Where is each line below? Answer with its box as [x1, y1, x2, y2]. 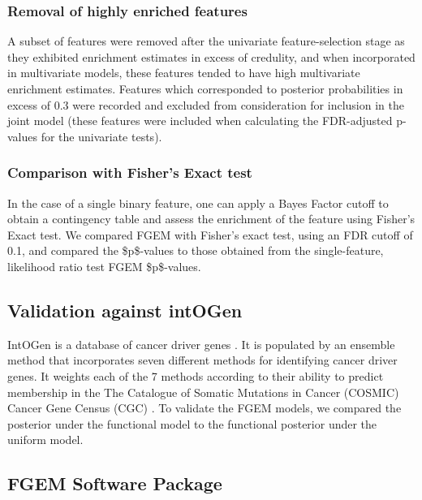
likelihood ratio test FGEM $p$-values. [7, 257, 201, 274]
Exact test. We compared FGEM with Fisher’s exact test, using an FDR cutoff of [7, 226, 413, 243]
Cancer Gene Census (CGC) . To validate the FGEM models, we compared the [7, 399, 402, 416]
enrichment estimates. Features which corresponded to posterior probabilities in [7, 80, 403, 97]
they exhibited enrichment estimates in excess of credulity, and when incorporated [7, 48, 416, 65]
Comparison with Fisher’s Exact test [7, 162, 252, 183]
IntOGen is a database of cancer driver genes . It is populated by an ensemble [7, 335, 395, 352]
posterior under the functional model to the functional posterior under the [7, 415, 377, 432]
